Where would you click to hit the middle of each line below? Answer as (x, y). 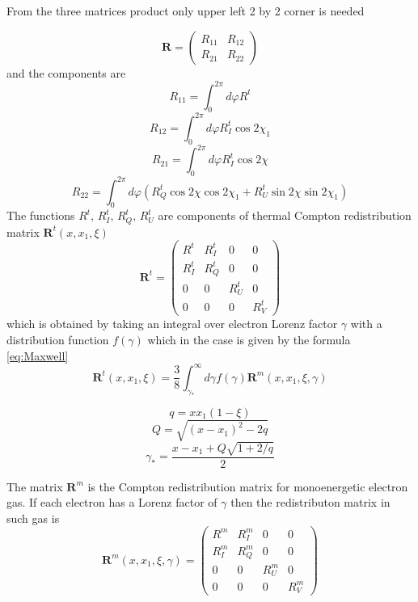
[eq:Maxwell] (38, 355)
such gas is (33, 518)
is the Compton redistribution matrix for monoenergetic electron (248, 486)
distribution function (58, 340)
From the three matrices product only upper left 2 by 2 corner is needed (186, 11)
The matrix (35, 486)
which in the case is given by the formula (249, 340)
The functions (41, 215)
